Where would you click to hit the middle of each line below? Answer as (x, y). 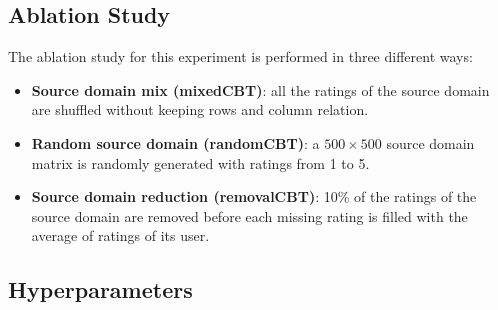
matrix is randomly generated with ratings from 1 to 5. (200, 162)
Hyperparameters (100, 289)
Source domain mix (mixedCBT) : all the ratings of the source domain (260, 89)
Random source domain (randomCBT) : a (175, 142)
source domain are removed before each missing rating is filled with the (249, 215)
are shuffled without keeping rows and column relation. (200, 109)
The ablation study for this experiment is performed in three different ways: (240, 56)
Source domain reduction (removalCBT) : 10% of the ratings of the (254, 196)
